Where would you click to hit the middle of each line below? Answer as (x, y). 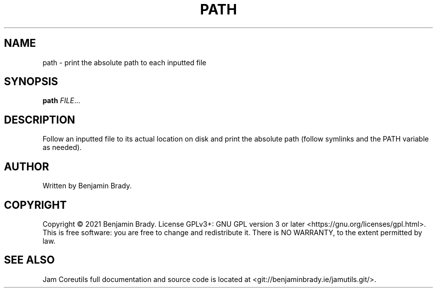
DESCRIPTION (40, 120)
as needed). (62, 147)
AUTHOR (27, 166)
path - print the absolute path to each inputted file (124, 62)
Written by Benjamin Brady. (87, 186)
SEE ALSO (29, 260)
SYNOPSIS (31, 82)
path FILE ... (61, 101)
